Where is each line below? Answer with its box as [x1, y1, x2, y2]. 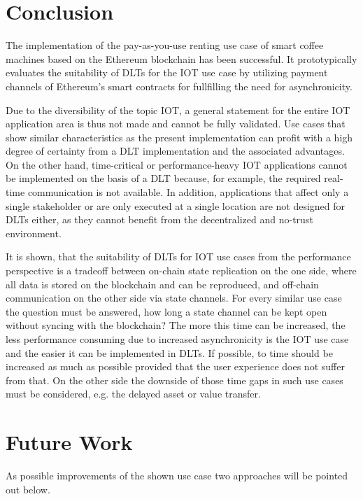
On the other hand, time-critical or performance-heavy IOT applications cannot [6, 157, 348, 171]
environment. [6, 225, 62, 240]
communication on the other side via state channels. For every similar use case [6, 290, 342, 305]
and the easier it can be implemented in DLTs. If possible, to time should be [6, 345, 333, 360]
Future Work [6, 428, 133, 456]
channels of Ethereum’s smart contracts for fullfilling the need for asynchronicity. [6, 78, 353, 93]
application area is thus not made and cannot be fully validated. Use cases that [6, 116, 346, 131]
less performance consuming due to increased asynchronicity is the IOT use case [6, 332, 349, 346]
